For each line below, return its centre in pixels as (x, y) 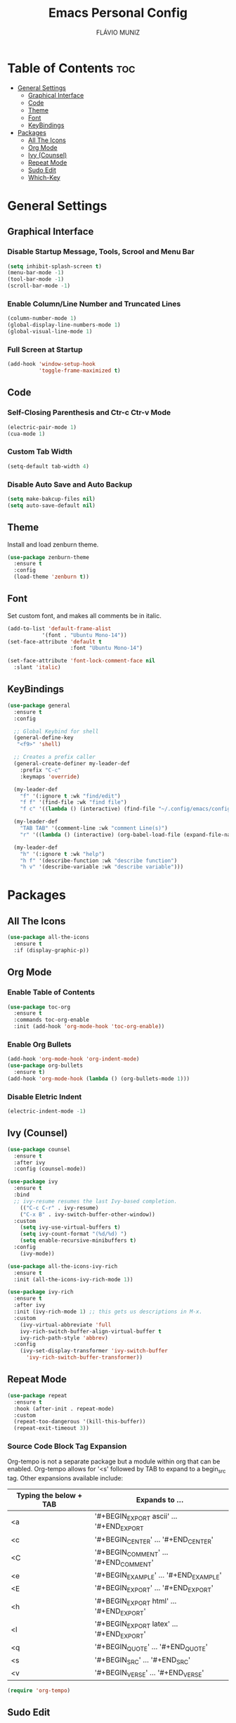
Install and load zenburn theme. (53, 544)
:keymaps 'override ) (50, 776)
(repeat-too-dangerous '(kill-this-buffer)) (80, 1422)
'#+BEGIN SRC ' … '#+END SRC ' (143, 1660)
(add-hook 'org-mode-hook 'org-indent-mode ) (73, 1059)
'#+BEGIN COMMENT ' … (131, 1553)
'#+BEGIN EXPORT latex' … (136, 1625)
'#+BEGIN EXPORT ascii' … (136, 1517)
